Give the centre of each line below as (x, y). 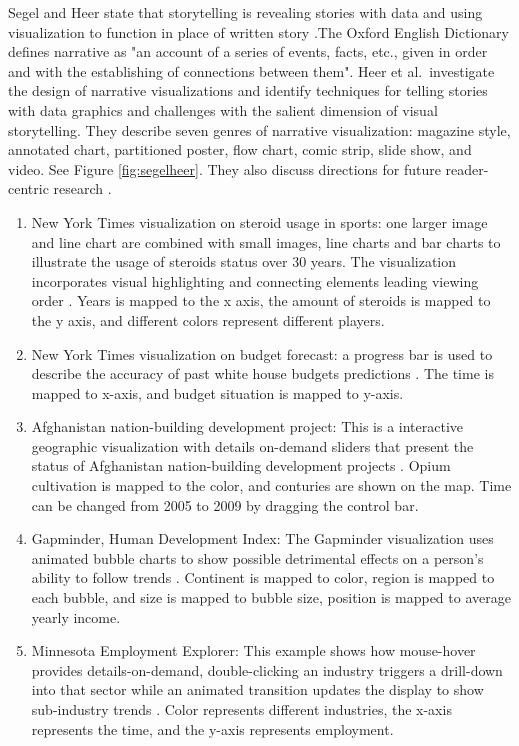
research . (82, 188)
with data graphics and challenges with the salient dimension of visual (223, 109)
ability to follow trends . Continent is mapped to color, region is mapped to (263, 577)
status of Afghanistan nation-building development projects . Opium (241, 465)
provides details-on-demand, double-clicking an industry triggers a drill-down (267, 669)
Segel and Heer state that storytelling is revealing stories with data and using (245, 12)
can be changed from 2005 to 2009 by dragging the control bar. (225, 504)
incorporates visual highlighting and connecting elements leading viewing (255, 280)
